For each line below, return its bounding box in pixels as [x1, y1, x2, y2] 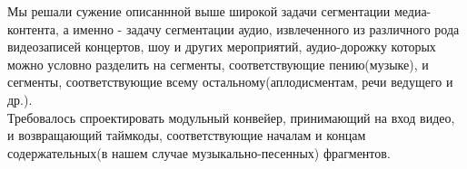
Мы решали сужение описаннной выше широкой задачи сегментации [7, 2, 391, 20]
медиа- [393, 2, 432, 20]
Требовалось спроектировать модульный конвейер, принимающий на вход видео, [7, 108, 455, 127]
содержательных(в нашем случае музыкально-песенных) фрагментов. [7, 143, 391, 162]
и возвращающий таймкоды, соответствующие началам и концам [7, 126, 366, 145]
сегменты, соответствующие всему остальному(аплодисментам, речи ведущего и [7, 72, 453, 91]
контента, [7, 19, 59, 38]
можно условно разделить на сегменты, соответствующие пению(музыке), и [7, 54, 429, 73]
